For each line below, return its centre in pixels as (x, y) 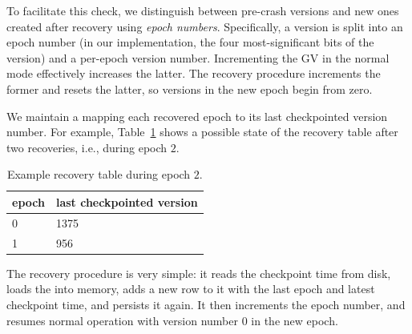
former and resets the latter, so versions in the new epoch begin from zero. (190, 89)
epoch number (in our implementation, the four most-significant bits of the (190, 42)
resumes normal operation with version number (122, 320)
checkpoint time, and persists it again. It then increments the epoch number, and (206, 304)
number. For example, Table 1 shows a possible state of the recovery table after (202, 132)
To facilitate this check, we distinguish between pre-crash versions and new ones (203, 10)
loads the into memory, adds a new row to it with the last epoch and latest (191, 289)
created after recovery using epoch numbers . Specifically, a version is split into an (205, 26)
